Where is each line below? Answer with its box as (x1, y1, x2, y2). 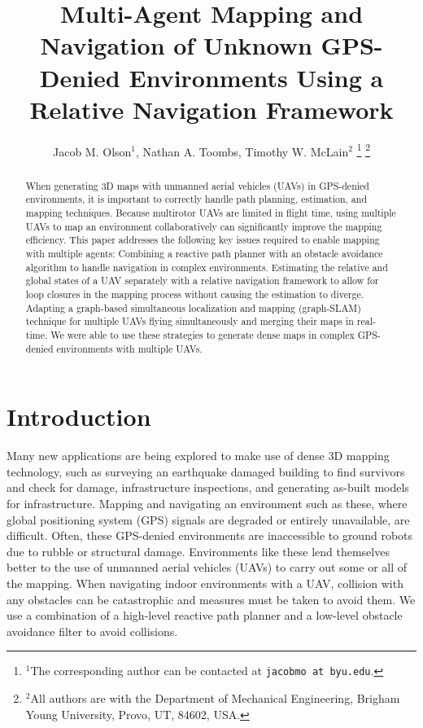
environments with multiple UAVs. (56, 341, 203, 355)
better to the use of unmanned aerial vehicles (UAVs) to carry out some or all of (7, 559, 408, 576)
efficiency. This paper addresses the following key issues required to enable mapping (25, 233, 380, 247)
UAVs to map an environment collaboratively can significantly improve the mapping (25, 219, 382, 233)
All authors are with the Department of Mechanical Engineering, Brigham (30, 689, 400, 706)
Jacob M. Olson (53, 143, 132, 160)
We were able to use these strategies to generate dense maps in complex (50, 327, 355, 341)
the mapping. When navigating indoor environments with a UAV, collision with (7, 574, 403, 591)
